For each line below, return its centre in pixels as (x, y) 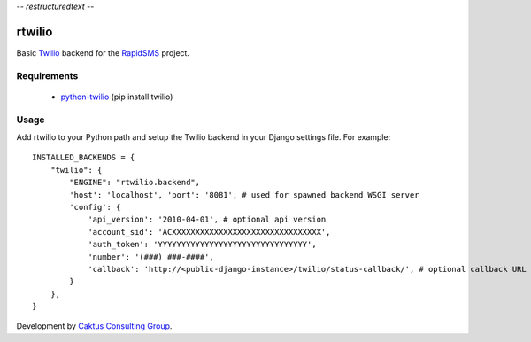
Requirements (47, 75)
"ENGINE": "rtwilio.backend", (135, 183)
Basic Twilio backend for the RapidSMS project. (103, 52)
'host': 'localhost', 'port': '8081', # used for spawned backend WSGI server (244, 194)
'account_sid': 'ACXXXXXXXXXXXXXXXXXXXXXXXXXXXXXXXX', (209, 232)
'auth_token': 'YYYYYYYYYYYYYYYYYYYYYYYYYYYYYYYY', (203, 245)
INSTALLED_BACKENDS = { (84, 158)
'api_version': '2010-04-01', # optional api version (207, 220)
